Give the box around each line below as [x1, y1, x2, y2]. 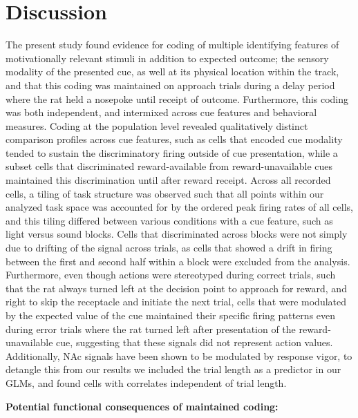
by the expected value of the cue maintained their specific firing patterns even [6, 308, 336, 322]
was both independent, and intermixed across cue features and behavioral [6, 105, 317, 120]
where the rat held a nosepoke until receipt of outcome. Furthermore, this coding [6, 91, 349, 106]
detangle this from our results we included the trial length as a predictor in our [6, 362, 341, 377]
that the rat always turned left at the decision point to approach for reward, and [6, 281, 347, 295]
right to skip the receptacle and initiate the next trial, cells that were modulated [6, 294, 347, 309]
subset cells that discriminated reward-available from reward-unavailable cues [6, 159, 333, 173]
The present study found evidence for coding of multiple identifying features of [6, 37, 339, 52]
